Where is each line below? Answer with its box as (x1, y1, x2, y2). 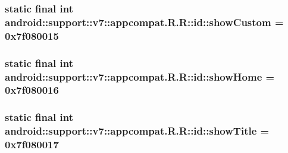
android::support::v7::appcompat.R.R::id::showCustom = (5, 14, 284, 29)
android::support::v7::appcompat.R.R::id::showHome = (5, 69, 275, 84)
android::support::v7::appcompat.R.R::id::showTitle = (5, 123, 270, 138)
